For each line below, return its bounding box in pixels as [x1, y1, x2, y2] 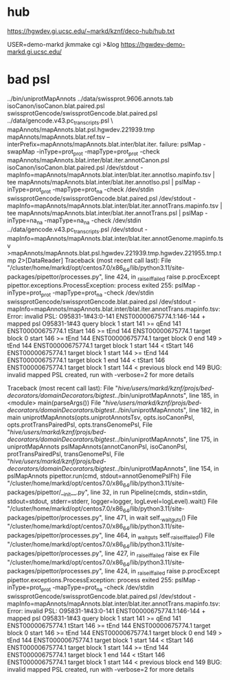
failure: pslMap [159, 140, 202, 148]
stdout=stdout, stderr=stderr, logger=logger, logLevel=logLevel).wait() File [7, 497, 218, 505]
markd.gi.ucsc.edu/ [7, 47, 62, 56]
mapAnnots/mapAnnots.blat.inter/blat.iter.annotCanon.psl [7, 156, 170, 164]
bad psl [7, 72, 50, 87]
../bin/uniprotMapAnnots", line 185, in [114, 392, 219, 400]
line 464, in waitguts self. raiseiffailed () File [104, 531, 215, 541]
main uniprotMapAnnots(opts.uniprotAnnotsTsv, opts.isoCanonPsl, [7, 414, 195, 422]
